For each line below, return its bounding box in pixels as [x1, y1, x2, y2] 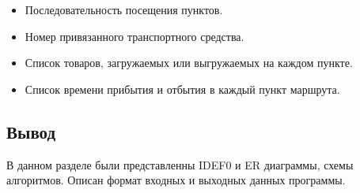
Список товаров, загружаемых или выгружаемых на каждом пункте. [25, 54, 353, 71]
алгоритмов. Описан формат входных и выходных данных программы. [6, 172, 346, 188]
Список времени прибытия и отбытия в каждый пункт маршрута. [25, 80, 340, 97]
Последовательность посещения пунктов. [25, 2, 223, 17]
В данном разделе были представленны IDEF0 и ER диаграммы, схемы [6, 156, 354, 173]
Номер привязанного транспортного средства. [25, 28, 244, 44]
